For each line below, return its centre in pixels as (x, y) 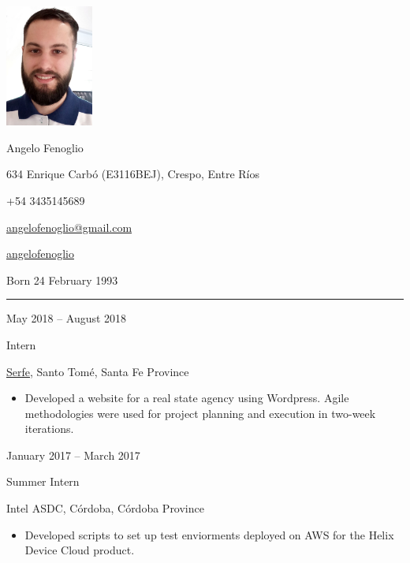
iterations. (49, 429)
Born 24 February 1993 (62, 280)
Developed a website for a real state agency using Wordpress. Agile (187, 398)
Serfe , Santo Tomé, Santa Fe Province (98, 371)
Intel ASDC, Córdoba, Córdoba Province (105, 508)
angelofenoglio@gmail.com (69, 227)
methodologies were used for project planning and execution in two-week (200, 413)
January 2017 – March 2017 (73, 455)
